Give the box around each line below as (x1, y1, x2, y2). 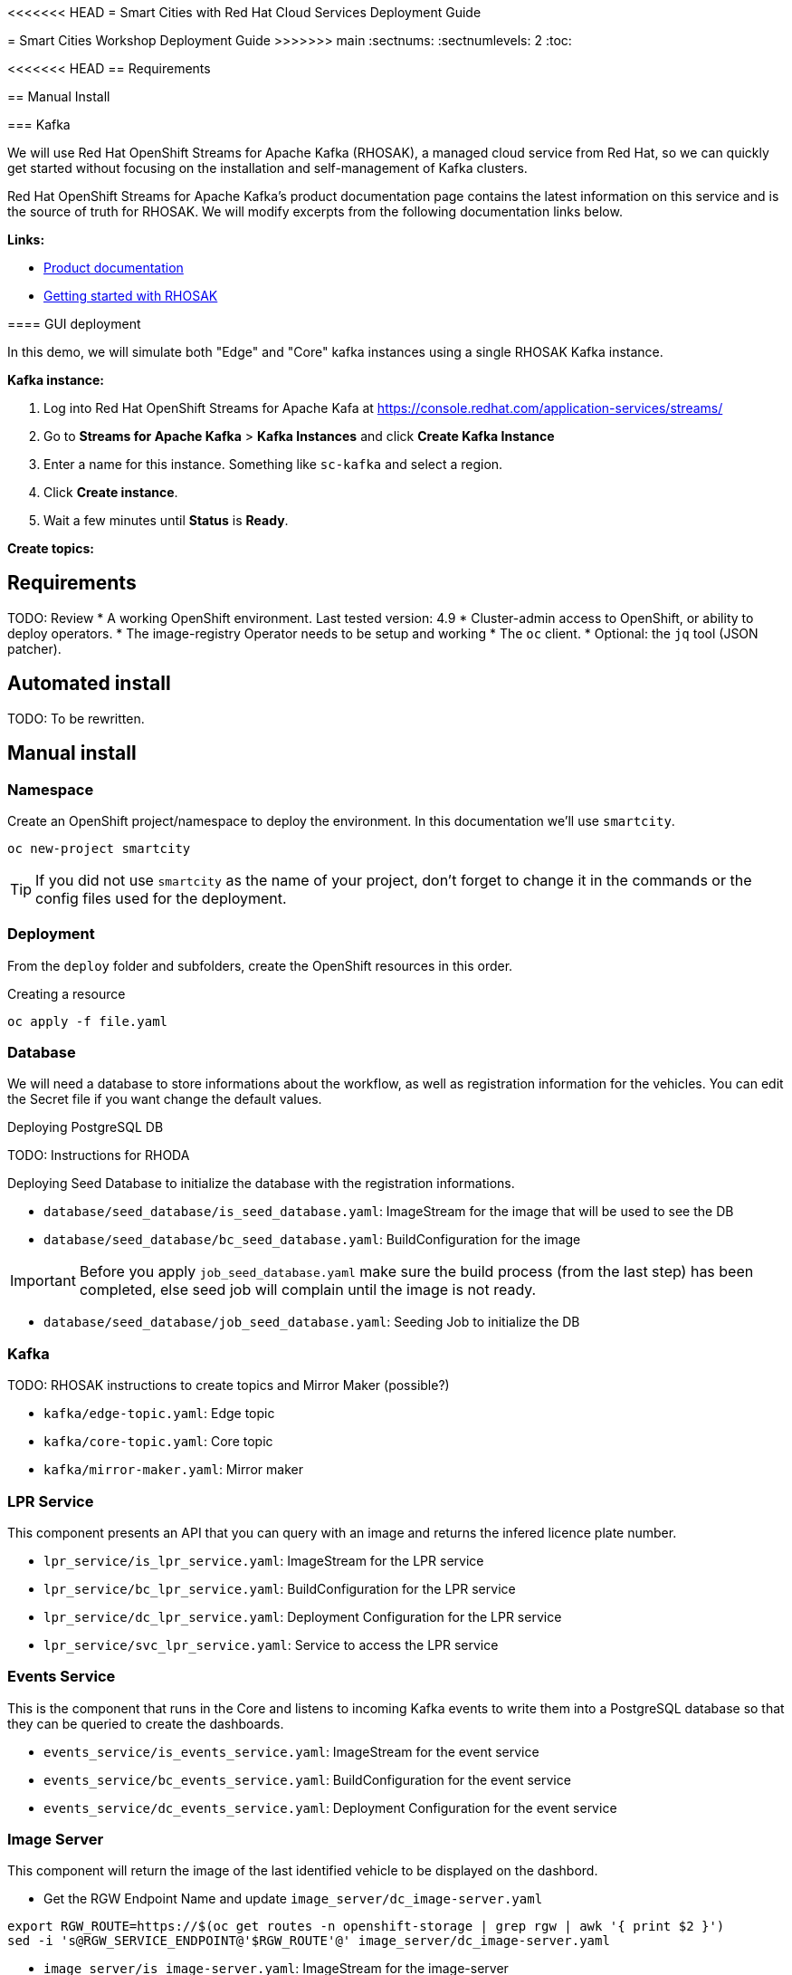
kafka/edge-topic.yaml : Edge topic (43, 1405, 275, 1422)
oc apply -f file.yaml (7, 1013, 168, 1029)
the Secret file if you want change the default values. (7, 1091, 322, 1107)
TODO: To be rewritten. (7, 710, 145, 726)
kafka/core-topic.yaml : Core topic (43, 1433, 273, 1450)
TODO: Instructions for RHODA (7, 1147, 190, 1164)
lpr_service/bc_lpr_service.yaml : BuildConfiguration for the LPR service (43, 1580, 516, 1596)
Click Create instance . (43, 484, 178, 500)
